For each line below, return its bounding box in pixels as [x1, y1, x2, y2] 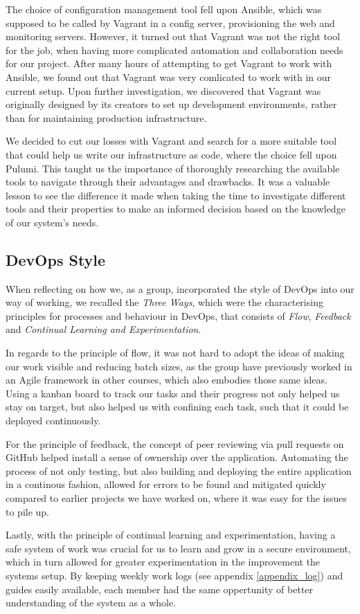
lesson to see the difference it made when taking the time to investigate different [6, 188, 346, 202]
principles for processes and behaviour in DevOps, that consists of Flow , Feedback [6, 308, 351, 323]
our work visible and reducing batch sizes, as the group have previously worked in [6, 359, 352, 373]
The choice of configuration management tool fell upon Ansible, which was [6, 2, 322, 16]
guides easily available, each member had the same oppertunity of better [6, 581, 314, 596]
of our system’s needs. [6, 215, 99, 229]
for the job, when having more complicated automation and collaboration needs [6, 42, 343, 57]
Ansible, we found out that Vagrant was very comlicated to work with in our [6, 69, 332, 84]
